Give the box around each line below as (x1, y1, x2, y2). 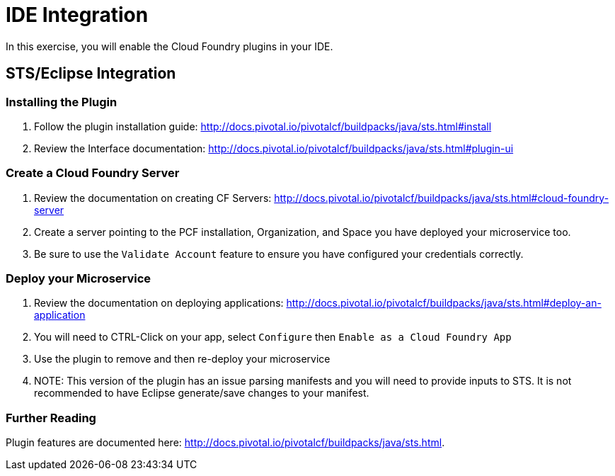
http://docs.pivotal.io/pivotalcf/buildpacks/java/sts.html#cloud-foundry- (274, 191, 609, 204)
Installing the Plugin (6, 94, 117, 109)
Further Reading (6, 410, 96, 425)
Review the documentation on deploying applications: (34, 297, 284, 310)
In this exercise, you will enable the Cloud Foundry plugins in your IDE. (6, 40, 333, 52)
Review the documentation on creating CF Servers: (34, 191, 272, 204)
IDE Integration (6, 3, 149, 27)
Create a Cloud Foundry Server (6, 166, 180, 181)
